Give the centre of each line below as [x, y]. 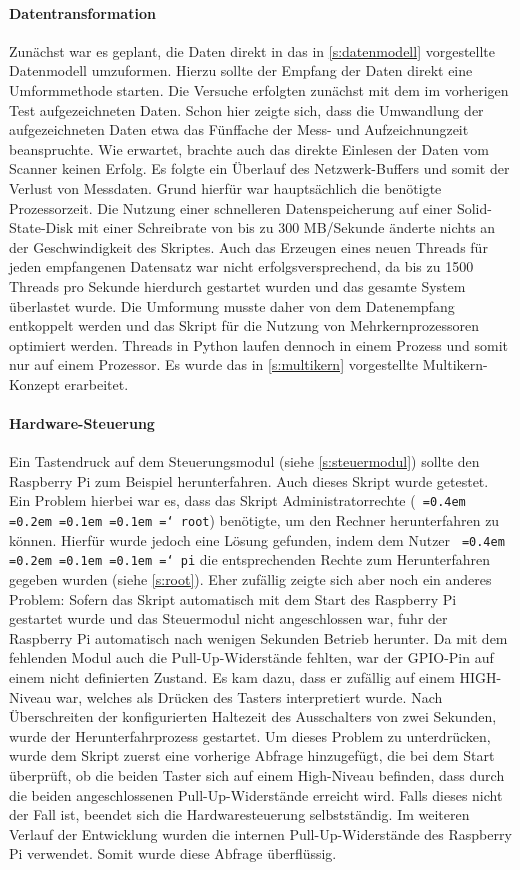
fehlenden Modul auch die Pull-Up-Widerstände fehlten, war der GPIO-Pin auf [251, 657]
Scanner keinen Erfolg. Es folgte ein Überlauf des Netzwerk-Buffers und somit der [259, 168]
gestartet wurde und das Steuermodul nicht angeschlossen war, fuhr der [228, 618]
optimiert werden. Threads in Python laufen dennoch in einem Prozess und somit [259, 344]
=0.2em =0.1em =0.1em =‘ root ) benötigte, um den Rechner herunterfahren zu [254, 520]
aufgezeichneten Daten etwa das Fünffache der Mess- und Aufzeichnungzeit [239, 129]
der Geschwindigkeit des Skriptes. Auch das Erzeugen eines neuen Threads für [248, 246]
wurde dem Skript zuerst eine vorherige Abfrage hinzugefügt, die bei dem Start [252, 755]
